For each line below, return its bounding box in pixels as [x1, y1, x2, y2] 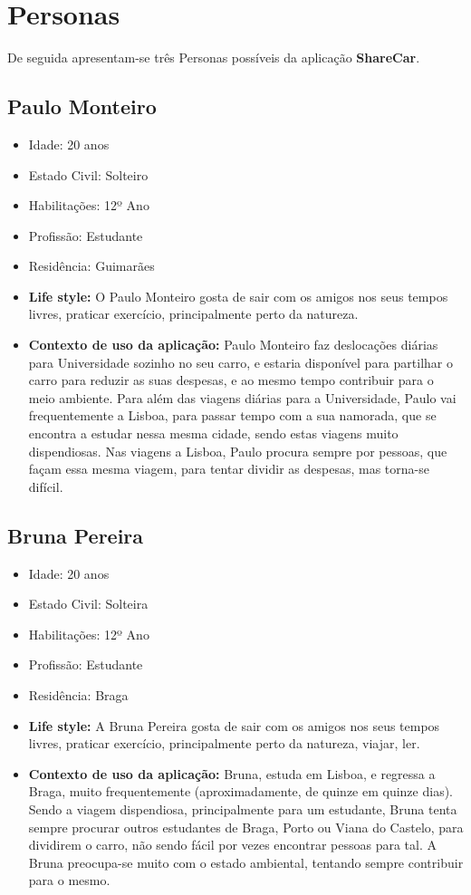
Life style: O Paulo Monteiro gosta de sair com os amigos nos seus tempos [28, 286, 448, 305]
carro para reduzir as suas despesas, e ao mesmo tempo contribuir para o [28, 371, 434, 390]
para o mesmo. [28, 871, 111, 890]
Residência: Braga [28, 686, 129, 704]
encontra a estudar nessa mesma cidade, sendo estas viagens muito [28, 424, 399, 443]
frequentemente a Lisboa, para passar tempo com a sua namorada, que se [28, 406, 437, 425]
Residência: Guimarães [28, 256, 155, 275]
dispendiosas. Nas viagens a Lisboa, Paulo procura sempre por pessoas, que [28, 441, 447, 460]
